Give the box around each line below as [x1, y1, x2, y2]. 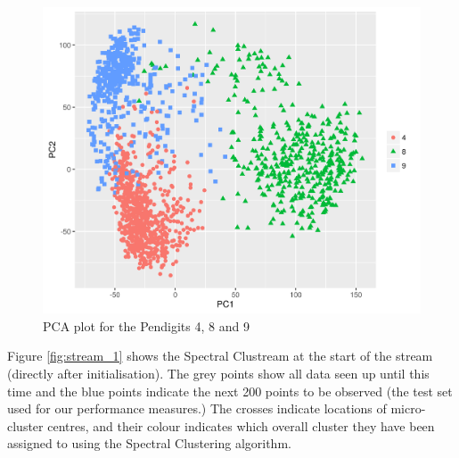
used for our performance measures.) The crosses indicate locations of [7, 399, 387, 418]
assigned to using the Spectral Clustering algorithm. [7, 434, 291, 453]
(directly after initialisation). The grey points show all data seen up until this [7, 363, 430, 382]
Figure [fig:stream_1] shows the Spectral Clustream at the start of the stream [7, 346, 433, 365]
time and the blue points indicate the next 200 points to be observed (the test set [7, 381, 453, 400]
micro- [390, 399, 426, 418]
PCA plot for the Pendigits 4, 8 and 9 [43, 316, 250, 335]
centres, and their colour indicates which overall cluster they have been [47, 416, 435, 435]
